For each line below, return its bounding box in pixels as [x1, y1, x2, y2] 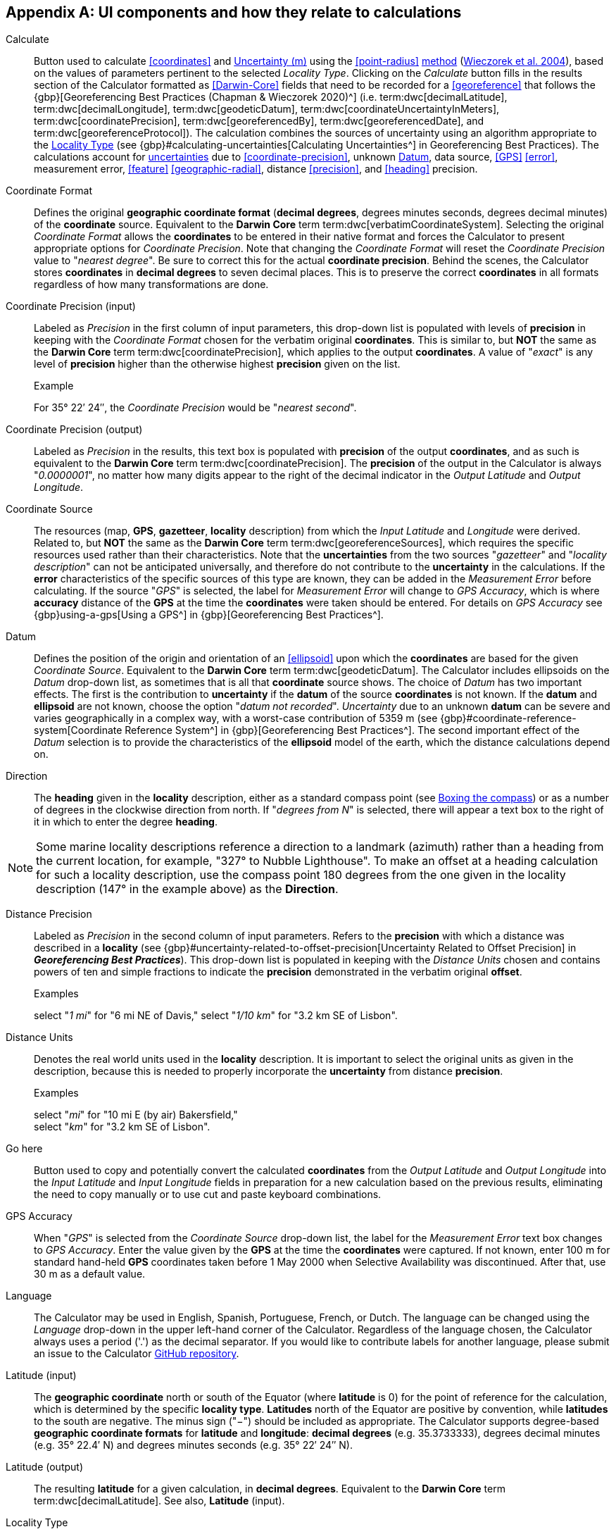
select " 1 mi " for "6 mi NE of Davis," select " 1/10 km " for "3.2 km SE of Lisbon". [34, 1009, 398, 1022]
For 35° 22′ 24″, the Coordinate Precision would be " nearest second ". [34, 401, 357, 414]
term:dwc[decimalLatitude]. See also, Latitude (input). [34, 1495, 285, 1507]
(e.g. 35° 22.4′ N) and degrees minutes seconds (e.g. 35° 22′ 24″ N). [34, 1439, 353, 1452]
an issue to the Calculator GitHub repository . [34, 1347, 239, 1360]
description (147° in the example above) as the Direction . [36, 882, 339, 897]
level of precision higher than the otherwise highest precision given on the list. [34, 358, 401, 370]
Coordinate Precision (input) [6, 300, 136, 313]
